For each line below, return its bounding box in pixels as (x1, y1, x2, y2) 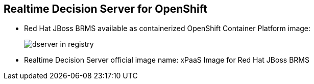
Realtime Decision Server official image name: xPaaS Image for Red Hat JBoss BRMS (24, 55, 309, 65)
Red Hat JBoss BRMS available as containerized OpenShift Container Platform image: (24, 24, 311, 33)
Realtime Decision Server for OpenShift (4, 3, 207, 15)
